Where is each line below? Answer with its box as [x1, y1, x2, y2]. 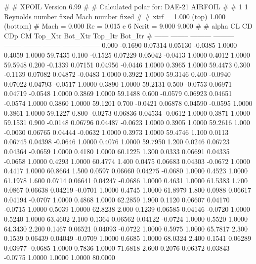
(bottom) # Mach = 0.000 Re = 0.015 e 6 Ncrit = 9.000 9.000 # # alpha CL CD [4, 21, 253, 31]
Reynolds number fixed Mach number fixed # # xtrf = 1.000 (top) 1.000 [4, 11, 226, 21]
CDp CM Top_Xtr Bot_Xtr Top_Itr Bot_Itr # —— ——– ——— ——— [4, 30, 234, 40]
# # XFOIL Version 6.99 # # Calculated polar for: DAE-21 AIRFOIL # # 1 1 [4, 1, 248, 11]
